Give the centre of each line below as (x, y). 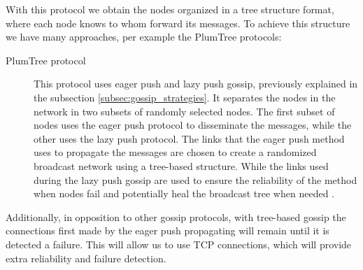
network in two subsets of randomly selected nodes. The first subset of (184, 111)
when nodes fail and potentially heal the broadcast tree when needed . (184, 193)
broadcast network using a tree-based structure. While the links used (181, 165)
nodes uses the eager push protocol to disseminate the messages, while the (193, 125)
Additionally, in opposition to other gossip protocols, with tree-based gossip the (176, 216)
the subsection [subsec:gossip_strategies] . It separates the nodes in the (185, 97)
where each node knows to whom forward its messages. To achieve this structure (178, 23)
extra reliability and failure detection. (86, 258)
